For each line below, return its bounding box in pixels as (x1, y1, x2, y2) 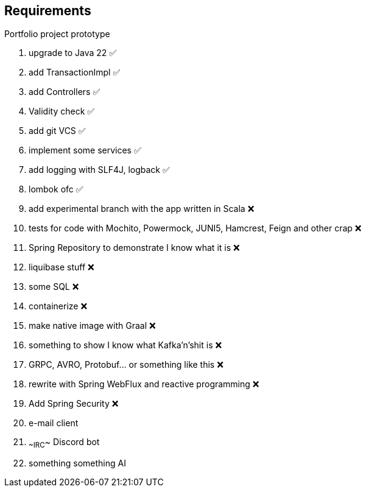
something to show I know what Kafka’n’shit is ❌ (29, 340, 222, 351)
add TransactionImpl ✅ (29, 67, 121, 78)
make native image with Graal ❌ (29, 320, 156, 331)
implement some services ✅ (29, 145, 141, 156)
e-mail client (29, 418, 79, 429)
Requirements (4, 3, 91, 18)
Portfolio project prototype (4, 29, 110, 40)
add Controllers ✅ (29, 86, 100, 97)
